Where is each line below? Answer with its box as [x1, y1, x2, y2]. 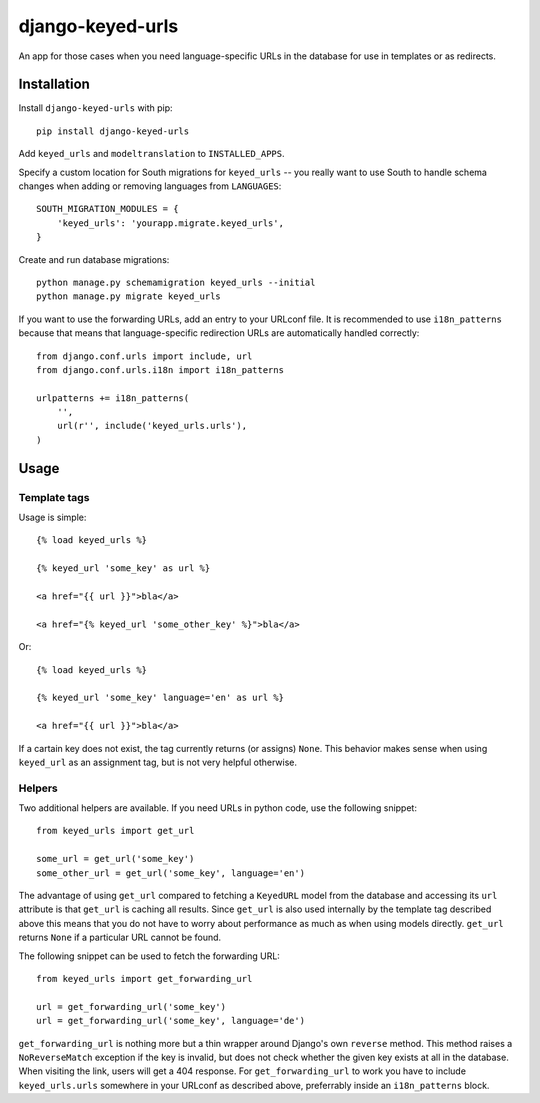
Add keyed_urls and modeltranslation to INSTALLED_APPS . [18, 148, 285, 160]
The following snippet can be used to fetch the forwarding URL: [18, 950, 280, 962]
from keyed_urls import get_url [36, 825, 195, 837]
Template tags [18, 490, 90, 504]
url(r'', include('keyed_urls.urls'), [56, 420, 248, 432]
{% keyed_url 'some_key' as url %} [36, 563, 211, 574]
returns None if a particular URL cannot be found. [18, 931, 222, 944]
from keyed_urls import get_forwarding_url [36, 973, 253, 984]
